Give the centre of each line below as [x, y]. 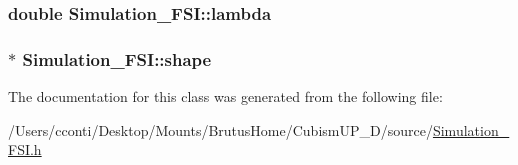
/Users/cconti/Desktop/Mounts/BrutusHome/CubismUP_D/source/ [220, 129]
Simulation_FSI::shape [117, 58]
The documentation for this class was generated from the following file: [225, 96]
